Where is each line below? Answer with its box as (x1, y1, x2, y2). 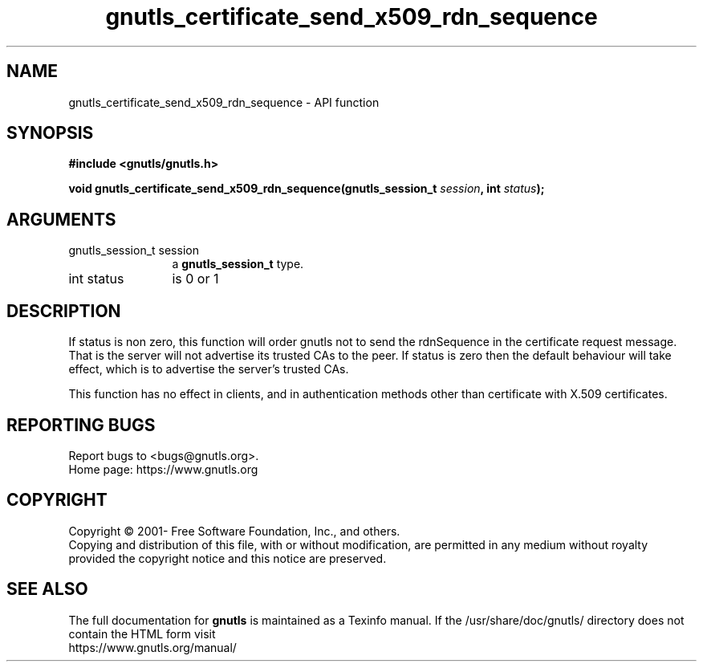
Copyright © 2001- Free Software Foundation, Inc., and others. (68, 523, 400, 538)
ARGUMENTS (6, 209, 116, 230)
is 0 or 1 (172, 271, 219, 287)
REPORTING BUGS (6, 414, 156, 435)
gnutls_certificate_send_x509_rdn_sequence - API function (68, 95, 380, 109)
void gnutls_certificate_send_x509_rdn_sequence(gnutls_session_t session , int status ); (68, 181, 545, 196)
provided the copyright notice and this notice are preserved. (68, 551, 387, 565)
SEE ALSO (6, 579, 88, 600)
